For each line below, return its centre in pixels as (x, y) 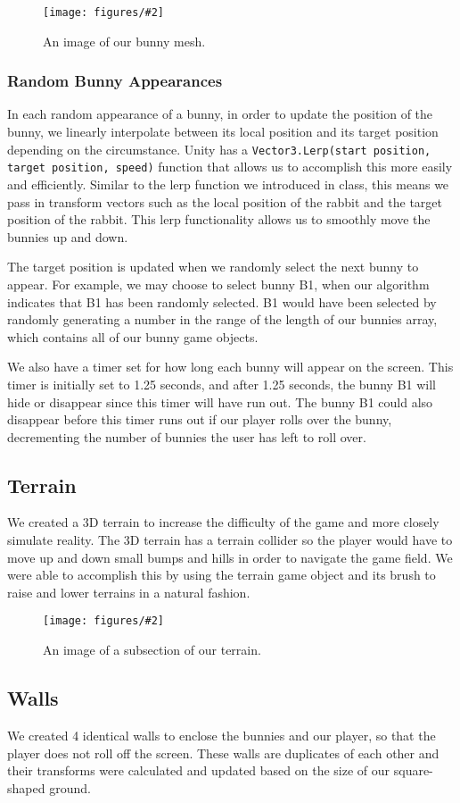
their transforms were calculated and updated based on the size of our (199, 770)
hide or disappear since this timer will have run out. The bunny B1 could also (220, 401)
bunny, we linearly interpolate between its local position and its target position (223, 132)
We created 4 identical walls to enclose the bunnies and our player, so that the (222, 735)
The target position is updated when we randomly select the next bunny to (213, 267)
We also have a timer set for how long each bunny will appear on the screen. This (230, 367)
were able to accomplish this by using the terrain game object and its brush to (222, 575)
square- (413, 770)
